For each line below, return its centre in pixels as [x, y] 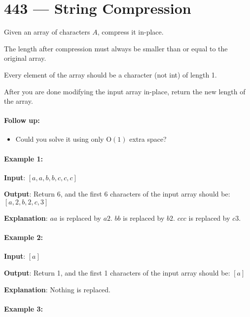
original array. [25, 58]
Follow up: [22, 120]
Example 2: [23, 237]
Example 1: [23, 158]
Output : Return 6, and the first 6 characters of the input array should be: [117, 194]
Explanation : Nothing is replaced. [57, 289]
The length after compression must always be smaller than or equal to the [116, 48]
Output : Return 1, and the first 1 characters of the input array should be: [117, 273]
